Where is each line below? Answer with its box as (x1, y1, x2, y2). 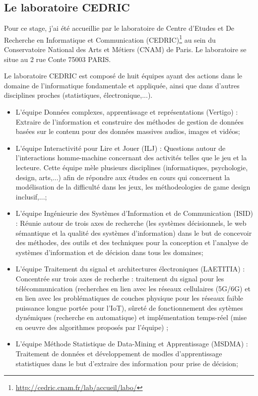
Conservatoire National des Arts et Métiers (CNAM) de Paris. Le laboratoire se (4, 44, 247, 55)
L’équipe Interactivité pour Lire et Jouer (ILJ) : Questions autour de (15, 142, 226, 153)
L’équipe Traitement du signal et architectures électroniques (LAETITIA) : (15, 264, 245, 274)
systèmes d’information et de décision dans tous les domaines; (15, 247, 203, 257)
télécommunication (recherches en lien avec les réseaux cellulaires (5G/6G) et (15, 283, 251, 293)
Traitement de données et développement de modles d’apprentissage (15, 348, 222, 359)
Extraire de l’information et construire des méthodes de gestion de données (15, 116, 244, 127)
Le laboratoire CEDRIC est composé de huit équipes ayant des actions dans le (4, 70, 242, 81)
